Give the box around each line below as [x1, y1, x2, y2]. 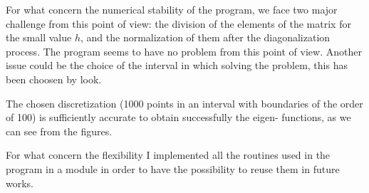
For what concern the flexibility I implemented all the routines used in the [6, 147, 331, 162]
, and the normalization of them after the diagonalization [80, 30, 331, 45]
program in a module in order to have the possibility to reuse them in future [6, 161, 340, 176]
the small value [6, 30, 72, 45]
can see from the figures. [6, 123, 113, 138]
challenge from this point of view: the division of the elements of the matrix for [6, 16, 351, 31]
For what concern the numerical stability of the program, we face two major [6, 2, 338, 16]
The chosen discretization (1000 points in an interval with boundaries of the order [6, 95, 363, 110]
